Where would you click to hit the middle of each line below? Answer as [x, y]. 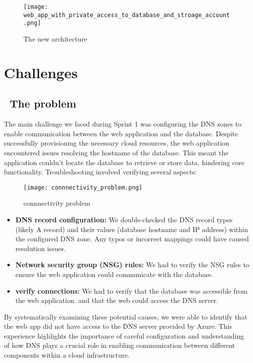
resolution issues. [41, 248]
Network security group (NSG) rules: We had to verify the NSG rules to [132, 265]
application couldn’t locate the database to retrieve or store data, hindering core [124, 162]
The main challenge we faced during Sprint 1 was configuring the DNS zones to [123, 124]
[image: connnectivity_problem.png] [83, 187]
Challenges [41, 72]
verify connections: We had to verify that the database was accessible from [131, 290]
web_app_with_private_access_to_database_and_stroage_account [127, 15]
